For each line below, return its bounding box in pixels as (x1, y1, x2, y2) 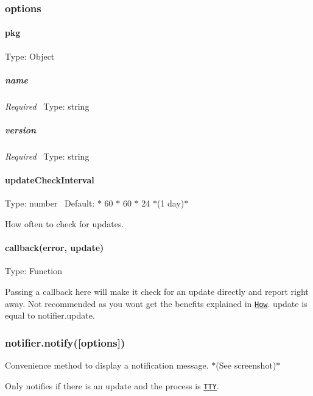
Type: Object (5, 49, 55, 62)
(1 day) (156, 197, 185, 210)
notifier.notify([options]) (5, 334, 125, 350)
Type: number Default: (5, 197, 95, 210)
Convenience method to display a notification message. (5, 358, 209, 371)
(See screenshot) (216, 358, 276, 371)
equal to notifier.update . (5, 309, 95, 322)
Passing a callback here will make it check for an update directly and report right (5, 285, 309, 297)
